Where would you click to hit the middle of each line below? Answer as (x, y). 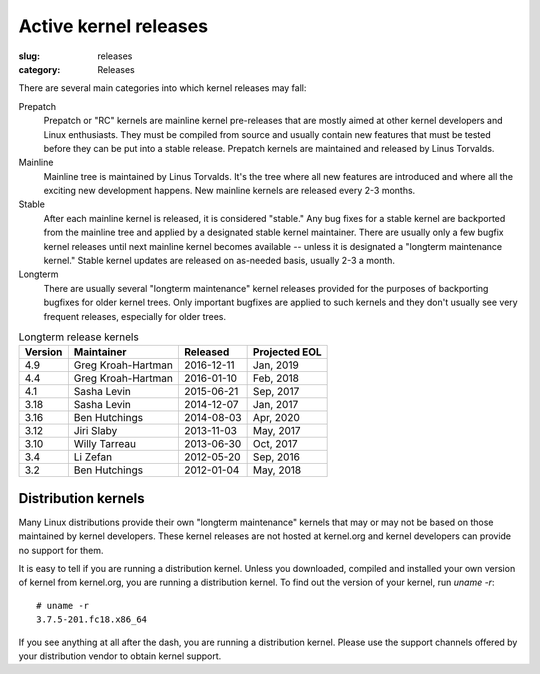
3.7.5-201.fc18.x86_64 (92, 619)
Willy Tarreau (105, 444)
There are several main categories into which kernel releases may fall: (162, 88)
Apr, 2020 (276, 418)
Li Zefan (93, 457)
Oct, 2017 (275, 444)
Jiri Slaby (95, 431)
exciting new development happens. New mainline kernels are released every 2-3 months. (229, 191)
